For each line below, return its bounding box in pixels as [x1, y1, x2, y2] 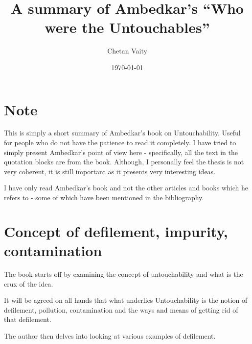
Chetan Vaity [107, 46, 147, 56]
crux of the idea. [4, 278, 53, 289]
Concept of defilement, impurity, [4, 221, 228, 241]
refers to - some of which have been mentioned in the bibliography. [4, 192, 204, 202]
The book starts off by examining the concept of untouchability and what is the [4, 268, 243, 279]
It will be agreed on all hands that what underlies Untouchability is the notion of [4, 295, 248, 305]
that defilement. [4, 314, 51, 324]
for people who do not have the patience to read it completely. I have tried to [4, 137, 236, 148]
